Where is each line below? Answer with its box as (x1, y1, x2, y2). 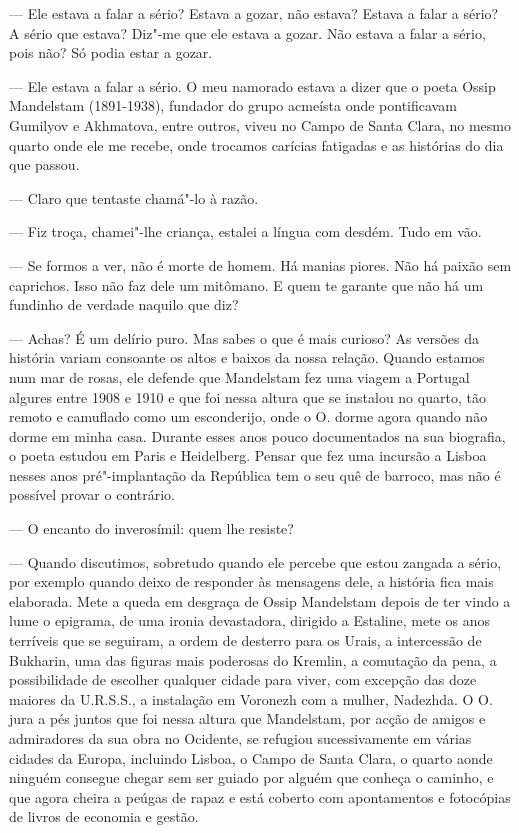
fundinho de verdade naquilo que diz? (9, 294, 239, 315)
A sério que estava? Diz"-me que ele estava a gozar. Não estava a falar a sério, (9, 22, 486, 43)
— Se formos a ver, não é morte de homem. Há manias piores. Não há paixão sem (9, 254, 512, 275)
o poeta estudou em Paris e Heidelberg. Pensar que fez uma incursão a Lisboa (9, 445, 487, 466)
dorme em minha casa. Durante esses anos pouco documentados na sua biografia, (9, 425, 506, 446)
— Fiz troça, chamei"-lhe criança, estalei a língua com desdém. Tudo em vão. (9, 221, 482, 242)
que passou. (9, 154, 80, 175)
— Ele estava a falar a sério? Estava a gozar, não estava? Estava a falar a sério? (9, 3, 499, 23)
